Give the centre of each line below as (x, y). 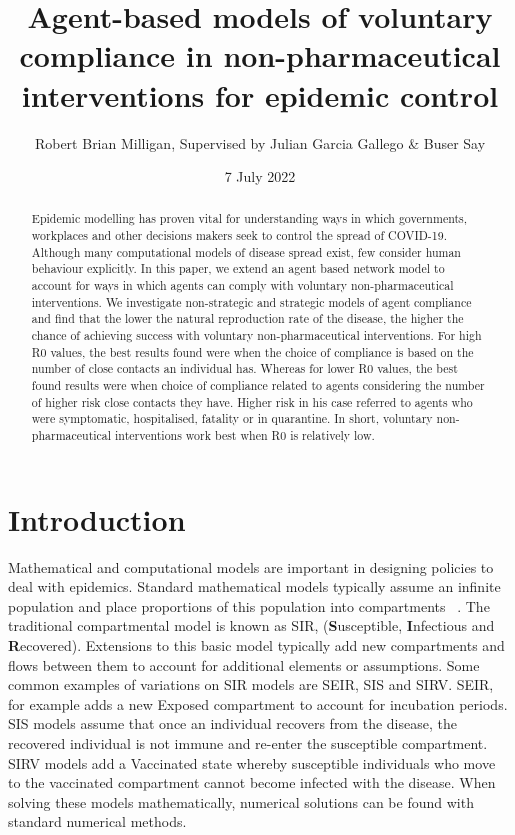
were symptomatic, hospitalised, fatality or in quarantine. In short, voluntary (232, 418)
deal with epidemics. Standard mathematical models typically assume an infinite (254, 586)
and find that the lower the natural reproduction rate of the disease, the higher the (247, 318)
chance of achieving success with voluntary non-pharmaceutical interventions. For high (256, 335)
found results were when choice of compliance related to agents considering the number (258, 385)
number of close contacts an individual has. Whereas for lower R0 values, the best (244, 368)
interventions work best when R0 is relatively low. (245, 435)
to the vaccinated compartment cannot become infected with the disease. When (252, 782)
